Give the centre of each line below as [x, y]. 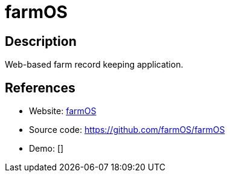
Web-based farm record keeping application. [94, 65]
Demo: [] [46, 149]
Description [41, 41]
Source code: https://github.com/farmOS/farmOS [127, 130]
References [40, 88]
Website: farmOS [63, 111]
